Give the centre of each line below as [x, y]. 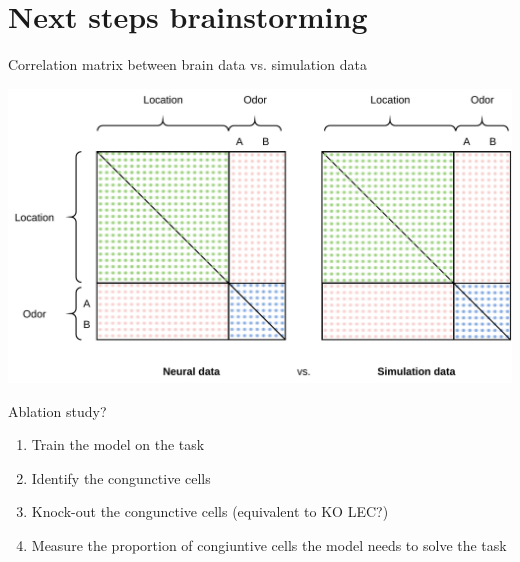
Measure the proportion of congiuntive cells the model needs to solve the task [269, 545]
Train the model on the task [118, 444]
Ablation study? [57, 410]
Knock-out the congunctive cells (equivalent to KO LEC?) [210, 511]
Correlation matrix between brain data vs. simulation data [187, 64]
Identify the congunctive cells [121, 477]
